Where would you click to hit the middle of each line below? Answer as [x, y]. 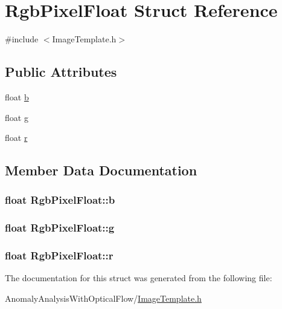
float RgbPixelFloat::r [59, 255]
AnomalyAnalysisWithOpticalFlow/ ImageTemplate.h [103, 298]
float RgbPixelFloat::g [60, 228]
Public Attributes [61, 72]
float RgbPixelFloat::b [60, 200]
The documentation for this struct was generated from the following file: [139, 278]
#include [22, 39]
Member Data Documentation [101, 170]
